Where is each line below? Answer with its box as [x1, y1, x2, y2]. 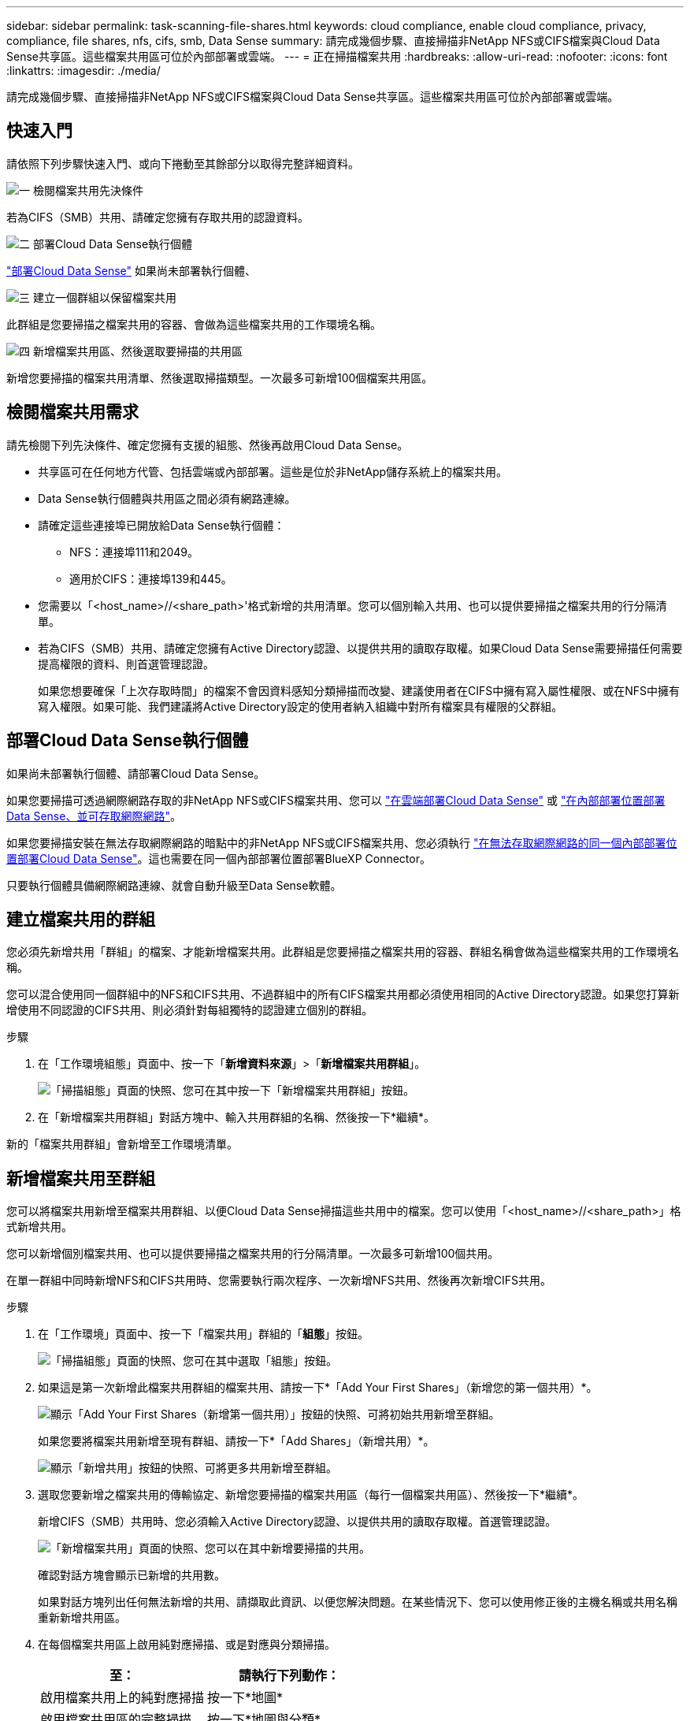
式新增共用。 [6, 1220, 72, 1234]
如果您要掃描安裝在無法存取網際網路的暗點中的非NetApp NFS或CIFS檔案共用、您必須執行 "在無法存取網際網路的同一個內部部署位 [6, 835, 677, 849]
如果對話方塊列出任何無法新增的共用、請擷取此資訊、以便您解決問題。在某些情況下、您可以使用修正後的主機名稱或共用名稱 [38, 1595, 677, 1609]
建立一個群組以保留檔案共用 [32, 290, 176, 304]
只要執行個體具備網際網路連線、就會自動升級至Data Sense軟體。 [6, 878, 342, 892]
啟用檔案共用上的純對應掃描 [40, 1689, 205, 1706]
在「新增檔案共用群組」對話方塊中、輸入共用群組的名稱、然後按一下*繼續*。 [38, 1110, 436, 1124]
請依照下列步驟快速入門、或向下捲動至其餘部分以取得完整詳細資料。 [6, 156, 359, 170]
